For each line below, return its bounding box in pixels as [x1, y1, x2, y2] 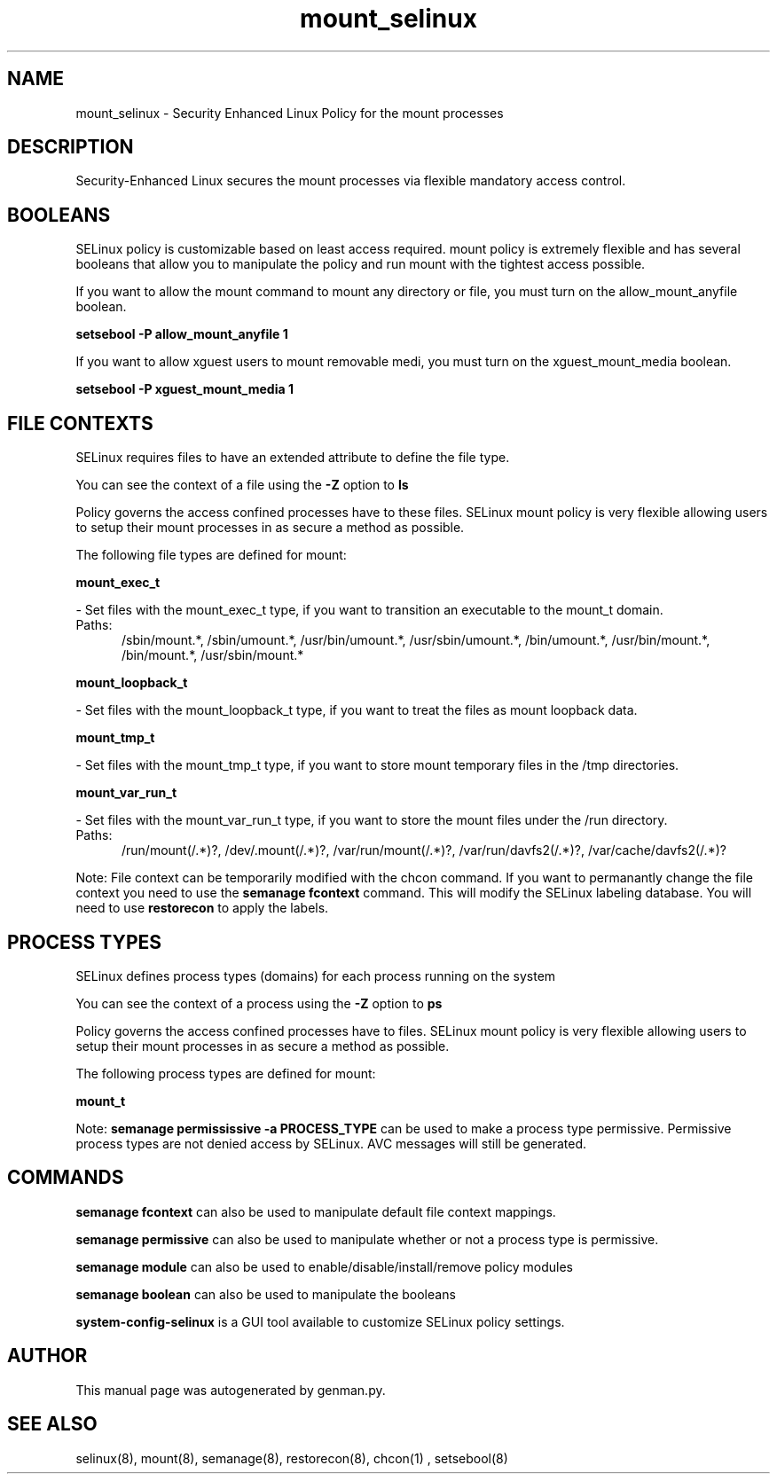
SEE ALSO [7, 1413, 98, 1436]
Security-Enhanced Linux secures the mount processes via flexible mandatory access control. [75, 173, 626, 189]
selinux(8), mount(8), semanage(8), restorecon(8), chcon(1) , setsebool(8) [75, 1450, 508, 1466]
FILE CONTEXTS [7, 411, 153, 435]
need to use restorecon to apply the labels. [75, 900, 329, 916]
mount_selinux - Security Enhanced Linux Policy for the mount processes [75, 105, 504, 121]
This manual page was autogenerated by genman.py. [75, 1382, 386, 1398]
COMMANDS [7, 1166, 124, 1189]
